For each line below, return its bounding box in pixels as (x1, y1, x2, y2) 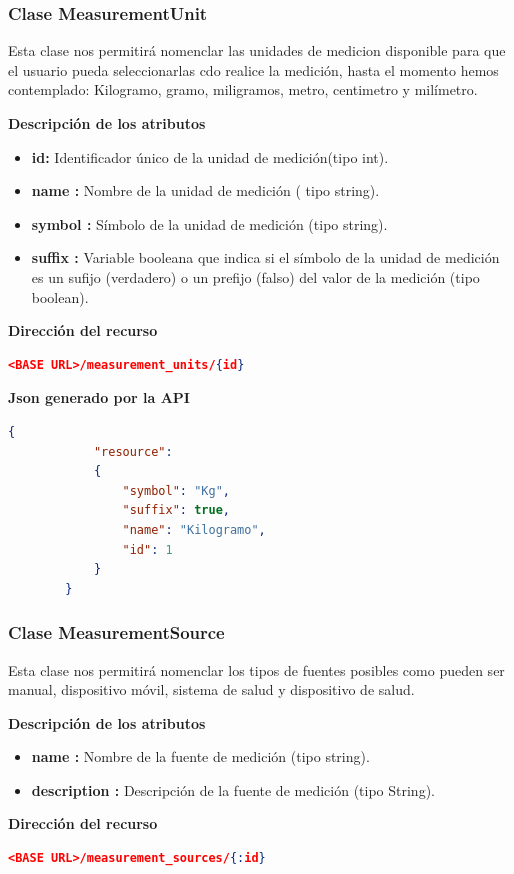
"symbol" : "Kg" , (122, 483, 230, 498)
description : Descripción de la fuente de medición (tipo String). (31, 779, 435, 800)
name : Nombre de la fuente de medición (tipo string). (31, 746, 370, 767)
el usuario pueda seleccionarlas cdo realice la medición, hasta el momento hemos (8, 59, 499, 80)
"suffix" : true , (122, 503, 230, 518)
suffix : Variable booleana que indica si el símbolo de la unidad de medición (31, 247, 500, 268)
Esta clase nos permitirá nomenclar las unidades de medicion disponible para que (8, 40, 506, 61)
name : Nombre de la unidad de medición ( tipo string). (31, 180, 380, 201)
